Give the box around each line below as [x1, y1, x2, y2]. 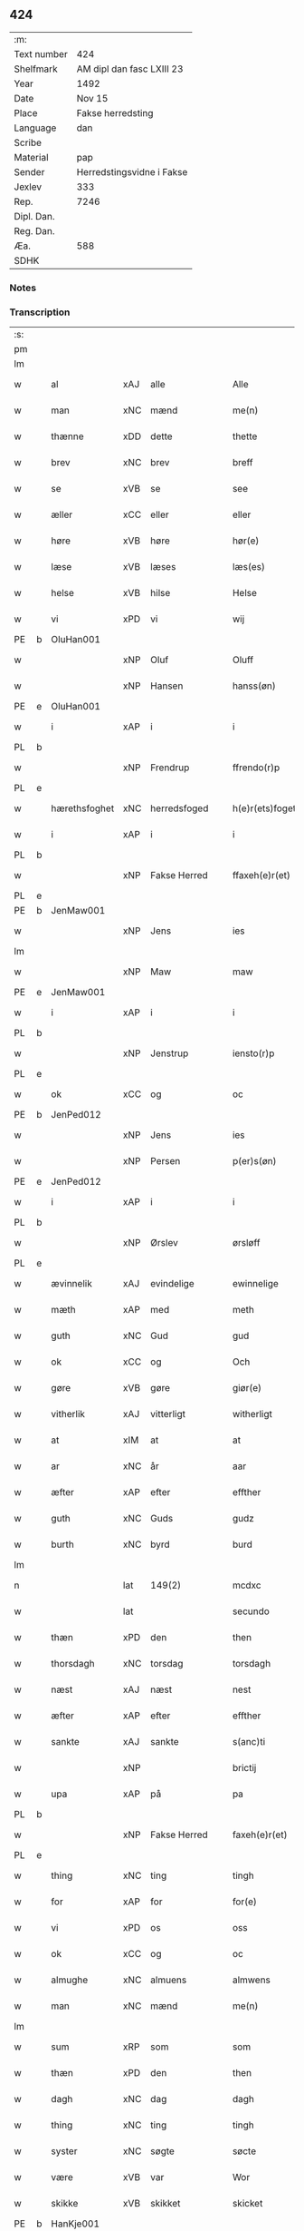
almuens [150, 1973, 187, 1986]
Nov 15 [76, 92, 109, 104]
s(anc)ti [232, 1736, 266, 1748]
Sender [14, 165, 45, 178]
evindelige [150, 1277, 195, 1290]
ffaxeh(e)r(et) [232, 869, 291, 882]
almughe [51, 1973, 89, 1986]
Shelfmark [14, 63, 58, 75]
